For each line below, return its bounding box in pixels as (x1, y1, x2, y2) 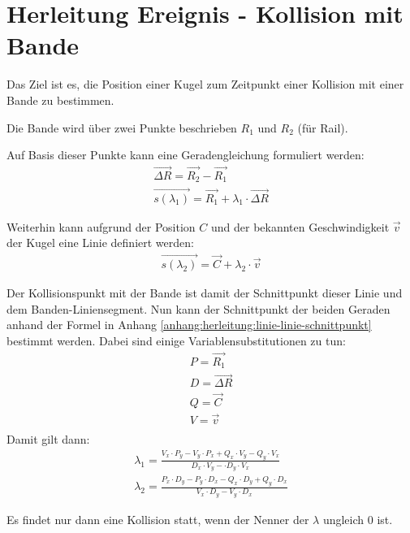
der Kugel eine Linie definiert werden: (6, 234, 194, 251)
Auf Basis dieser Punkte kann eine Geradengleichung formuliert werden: (6, 146, 365, 163)
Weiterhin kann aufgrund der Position (6, 218, 196, 235)
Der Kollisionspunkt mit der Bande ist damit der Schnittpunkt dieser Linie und (6, 284, 403, 301)
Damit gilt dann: (6, 430, 90, 447)
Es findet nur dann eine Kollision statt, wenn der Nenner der (6, 510, 309, 527)
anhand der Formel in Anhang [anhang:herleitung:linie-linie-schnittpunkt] (6, 316, 372, 333)
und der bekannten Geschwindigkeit (210, 218, 390, 235)
